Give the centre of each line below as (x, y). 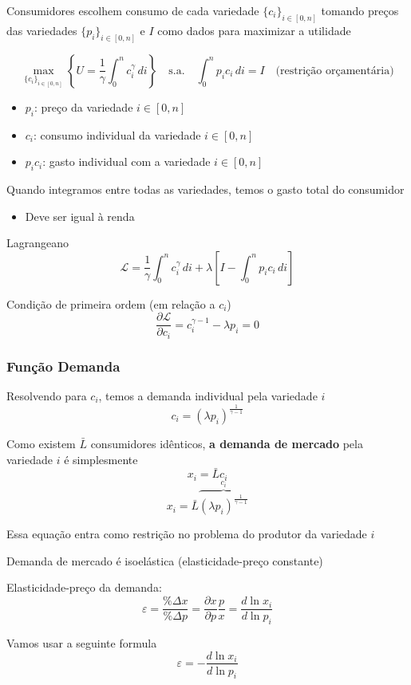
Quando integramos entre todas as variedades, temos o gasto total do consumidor (205, 189)
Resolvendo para (47, 396)
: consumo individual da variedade (117, 134)
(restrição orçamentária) (335, 71)
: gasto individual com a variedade (126, 161)
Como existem (41, 443)
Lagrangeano (38, 243)
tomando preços (360, 10)
